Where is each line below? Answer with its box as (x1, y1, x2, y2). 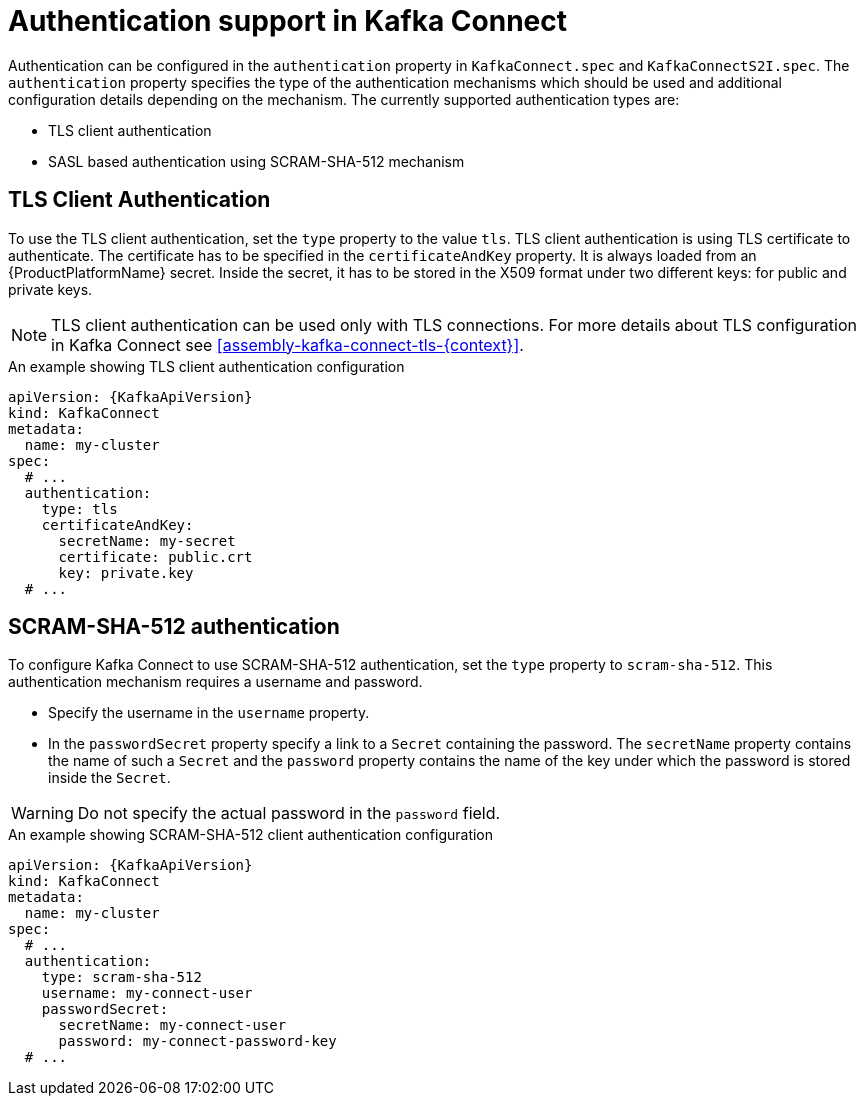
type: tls (41, 500, 118, 517)
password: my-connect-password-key (58, 1033, 337, 1050)
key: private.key (58, 564, 194, 581)
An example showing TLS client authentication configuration (8, 357, 405, 375)
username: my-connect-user (41, 985, 253, 1002)
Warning (11, 803, 74, 824)
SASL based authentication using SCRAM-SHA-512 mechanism (48, 152, 465, 170)
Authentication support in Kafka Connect (8, 4, 568, 38)
